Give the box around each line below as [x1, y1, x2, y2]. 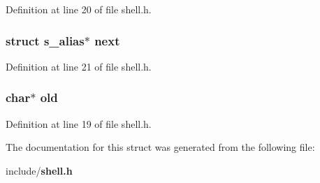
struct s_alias [6, 31, 85, 49]
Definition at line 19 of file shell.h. [6, 116, 152, 131]
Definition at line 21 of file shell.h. [6, 59, 152, 73]
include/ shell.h [6, 163, 73, 177]
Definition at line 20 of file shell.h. [6, 2, 152, 16]
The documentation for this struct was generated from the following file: [6, 140, 315, 154]
